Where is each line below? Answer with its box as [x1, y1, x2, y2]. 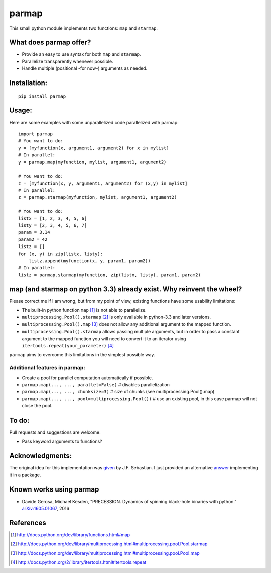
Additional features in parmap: [9, 364, 85, 371]
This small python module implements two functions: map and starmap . [9, 25, 158, 31]
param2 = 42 [18, 236, 48, 242]
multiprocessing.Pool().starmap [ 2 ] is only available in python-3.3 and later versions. [22, 314, 211, 320]
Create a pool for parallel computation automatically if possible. [22, 375, 153, 381]
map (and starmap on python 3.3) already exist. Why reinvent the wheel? [9, 285, 242, 293]
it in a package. [9, 472, 41, 478]
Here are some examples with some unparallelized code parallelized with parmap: [9, 119, 179, 125]
